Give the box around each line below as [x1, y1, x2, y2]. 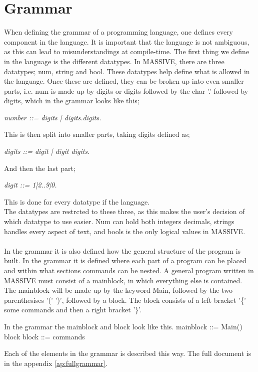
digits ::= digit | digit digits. [4, 146, 90, 156]
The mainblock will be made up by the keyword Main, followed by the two [4, 285, 232, 295]
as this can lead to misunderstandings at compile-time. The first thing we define [4, 46, 249, 57]
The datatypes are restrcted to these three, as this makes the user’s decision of [4, 206, 245, 217]
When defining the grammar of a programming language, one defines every [4, 27, 233, 37]
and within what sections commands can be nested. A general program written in [4, 265, 254, 275]
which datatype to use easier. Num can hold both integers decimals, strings [4, 216, 234, 227]
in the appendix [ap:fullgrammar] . [4, 357, 107, 368]
